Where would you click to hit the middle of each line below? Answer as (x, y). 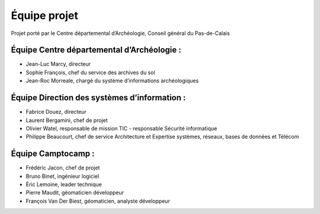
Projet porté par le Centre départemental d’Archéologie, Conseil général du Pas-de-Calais (121, 33)
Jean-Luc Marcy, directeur (58, 64)
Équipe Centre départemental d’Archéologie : (96, 50)
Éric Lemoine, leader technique (64, 184)
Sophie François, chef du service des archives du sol (90, 72)
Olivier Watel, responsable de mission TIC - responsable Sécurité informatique (121, 128)
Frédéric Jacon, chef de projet (63, 168)
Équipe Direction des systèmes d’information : (98, 98)
